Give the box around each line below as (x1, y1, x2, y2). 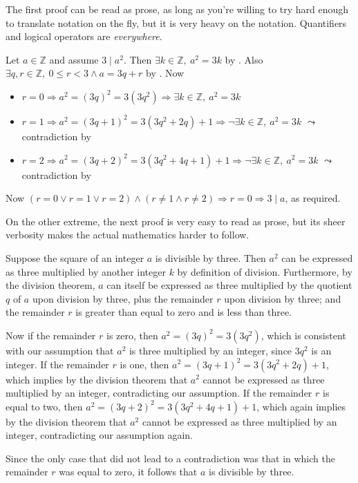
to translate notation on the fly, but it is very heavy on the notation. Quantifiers (6, 15, 347, 30)
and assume (49, 52, 99, 66)
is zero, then (106, 328, 158, 342)
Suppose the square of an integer (6, 250, 144, 265)
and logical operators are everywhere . (6, 29, 162, 44)
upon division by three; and (224, 291, 341, 305)
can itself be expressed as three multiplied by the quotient (106, 278, 352, 292)
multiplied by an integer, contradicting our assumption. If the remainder (6, 386, 312, 400)
